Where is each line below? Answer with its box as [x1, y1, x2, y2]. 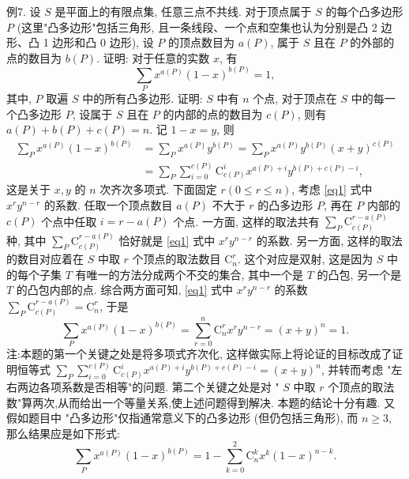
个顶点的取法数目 [132, 251, 221, 267]
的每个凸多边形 [325, 3, 403, 19]
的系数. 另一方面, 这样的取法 [256, 232, 403, 248]
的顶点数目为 [167, 34, 235, 51]
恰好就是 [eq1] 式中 [118, 232, 216, 248]
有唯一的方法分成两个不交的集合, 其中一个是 [75, 266, 304, 282]
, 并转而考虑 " [321, 361, 392, 378]
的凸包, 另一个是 [317, 266, 402, 282]
